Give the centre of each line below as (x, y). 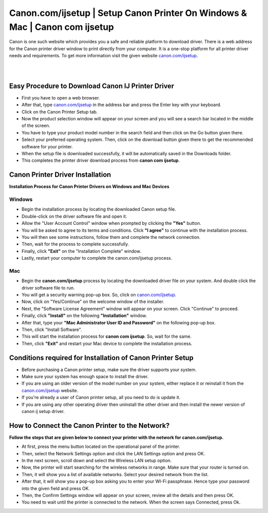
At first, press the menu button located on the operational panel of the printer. (101, 447)
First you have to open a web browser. (61, 98)
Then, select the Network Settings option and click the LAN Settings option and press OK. (113, 453)
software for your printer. (47, 146)
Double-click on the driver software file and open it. (74, 216)
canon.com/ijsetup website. (50, 390)
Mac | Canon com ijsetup (62, 27)
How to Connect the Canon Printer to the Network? (89, 425)
